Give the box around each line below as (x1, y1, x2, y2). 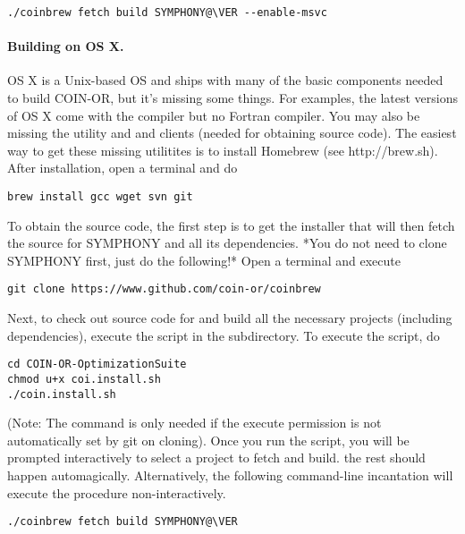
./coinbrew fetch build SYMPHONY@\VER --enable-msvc (7, 6, 327, 19)
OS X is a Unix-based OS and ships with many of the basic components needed (7, 71, 444, 89)
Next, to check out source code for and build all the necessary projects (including (7, 309, 452, 327)
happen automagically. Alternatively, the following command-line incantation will (7, 466, 453, 485)
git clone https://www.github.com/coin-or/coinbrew (7, 283, 321, 296)
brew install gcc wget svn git (7, 191, 193, 204)
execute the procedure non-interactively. (7, 483, 226, 502)
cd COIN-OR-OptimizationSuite (7, 358, 187, 371)
